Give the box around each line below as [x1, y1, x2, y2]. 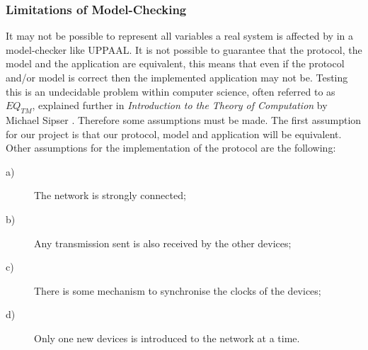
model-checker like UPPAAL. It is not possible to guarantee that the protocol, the [6, 42, 362, 57]
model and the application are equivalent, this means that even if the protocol [6, 56, 345, 71]
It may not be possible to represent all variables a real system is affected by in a [6, 28, 354, 43]
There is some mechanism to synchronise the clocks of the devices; [34, 283, 321, 298]
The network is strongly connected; [34, 188, 186, 203]
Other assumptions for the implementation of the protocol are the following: [6, 140, 336, 155]
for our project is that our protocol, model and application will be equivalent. [6, 126, 342, 141]
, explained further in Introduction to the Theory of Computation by [32, 98, 328, 113]
